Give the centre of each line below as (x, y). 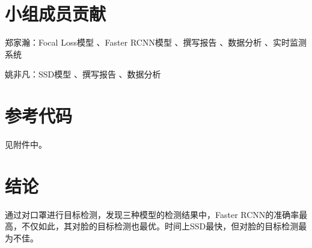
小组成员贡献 (56, 14)
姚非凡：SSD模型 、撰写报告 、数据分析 (83, 74)
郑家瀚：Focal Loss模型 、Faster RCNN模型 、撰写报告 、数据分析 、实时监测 (156, 42)
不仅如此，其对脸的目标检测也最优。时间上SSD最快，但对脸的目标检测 (160, 226)
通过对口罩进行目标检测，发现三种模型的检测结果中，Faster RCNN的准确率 (152, 214)
